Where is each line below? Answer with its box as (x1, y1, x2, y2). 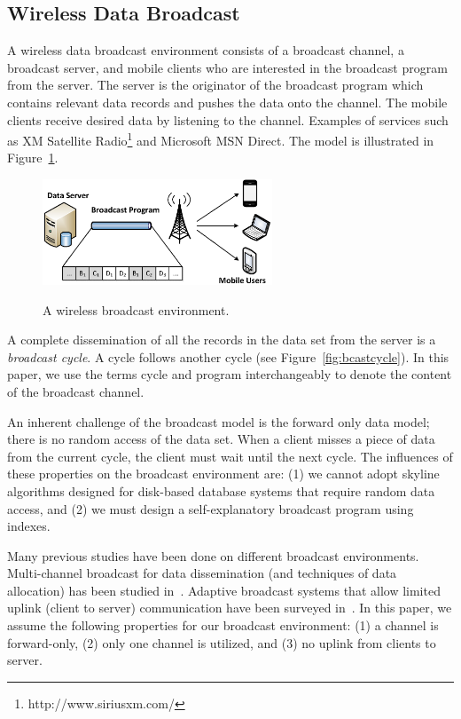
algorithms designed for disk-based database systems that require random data (7, 481, 435, 500)
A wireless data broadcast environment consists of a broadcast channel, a (7, 41, 404, 59)
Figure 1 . (7, 148, 59, 167)
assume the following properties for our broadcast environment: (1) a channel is (7, 616, 439, 635)
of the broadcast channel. (7, 382, 145, 400)
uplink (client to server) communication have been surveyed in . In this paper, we (7, 598, 452, 617)
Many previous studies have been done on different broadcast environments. (7, 546, 419, 565)
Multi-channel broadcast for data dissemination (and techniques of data (7, 564, 397, 582)
